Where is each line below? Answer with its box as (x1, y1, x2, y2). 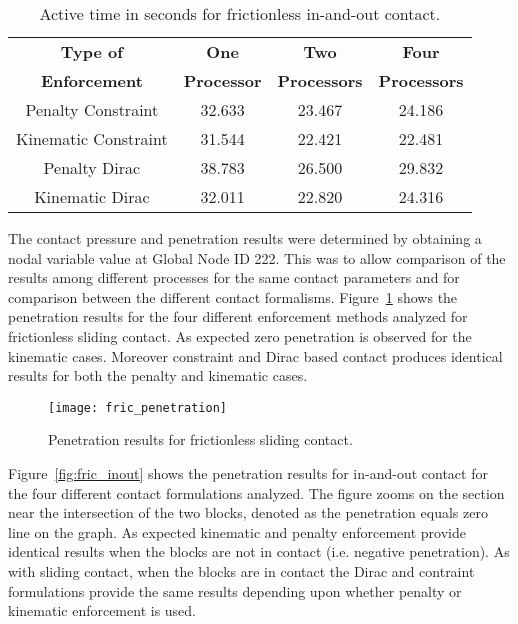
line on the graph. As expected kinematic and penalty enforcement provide (8, 521, 466, 542)
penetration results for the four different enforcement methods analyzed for (8, 306, 468, 327)
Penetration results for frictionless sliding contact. (48, 429, 353, 450)
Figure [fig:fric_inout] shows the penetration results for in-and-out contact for (8, 463, 488, 483)
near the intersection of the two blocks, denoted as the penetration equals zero (8, 502, 488, 523)
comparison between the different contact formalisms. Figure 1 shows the (8, 286, 458, 307)
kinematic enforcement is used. (8, 600, 197, 621)
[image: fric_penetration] (48, 400, 227, 415)
